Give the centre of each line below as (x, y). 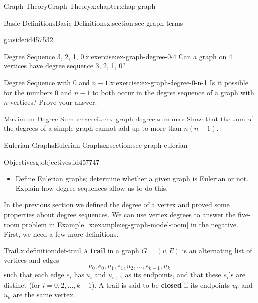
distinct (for (22, 284)
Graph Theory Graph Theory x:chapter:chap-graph (80, 6)
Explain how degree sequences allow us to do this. (92, 188)
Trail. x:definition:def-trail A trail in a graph (72, 250)
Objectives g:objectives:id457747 (52, 161)
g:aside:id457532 (29, 39)
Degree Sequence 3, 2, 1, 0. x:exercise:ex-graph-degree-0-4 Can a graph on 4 (118, 56)
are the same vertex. (44, 294)
